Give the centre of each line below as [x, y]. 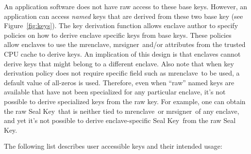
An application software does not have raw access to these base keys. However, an [126, 6]
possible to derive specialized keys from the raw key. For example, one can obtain [125, 101]
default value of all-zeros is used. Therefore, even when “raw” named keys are [119, 82]
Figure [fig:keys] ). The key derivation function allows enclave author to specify [121, 25]
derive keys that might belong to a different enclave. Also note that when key [119, 63]
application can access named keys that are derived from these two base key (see [124, 16]
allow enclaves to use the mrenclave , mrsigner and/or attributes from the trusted [125, 44]
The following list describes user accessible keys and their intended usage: [113, 146]
